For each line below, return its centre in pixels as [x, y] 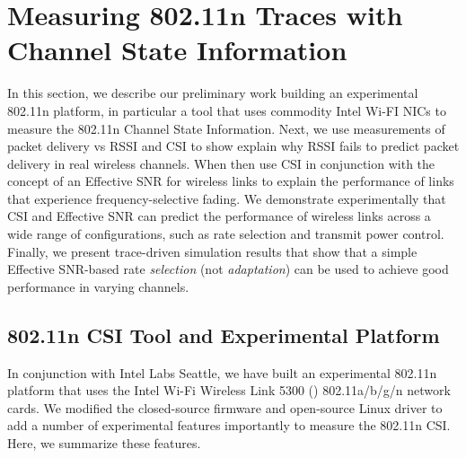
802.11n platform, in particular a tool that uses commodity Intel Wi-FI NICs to [227, 110]
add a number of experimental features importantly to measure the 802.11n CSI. [229, 425]
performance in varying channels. [98, 286]
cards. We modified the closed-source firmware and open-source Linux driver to [225, 407]
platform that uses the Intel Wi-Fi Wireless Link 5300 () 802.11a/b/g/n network [229, 390]
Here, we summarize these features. [104, 443]
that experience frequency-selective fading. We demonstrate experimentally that [227, 198]
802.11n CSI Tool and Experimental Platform [224, 335]
